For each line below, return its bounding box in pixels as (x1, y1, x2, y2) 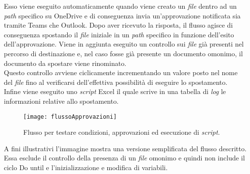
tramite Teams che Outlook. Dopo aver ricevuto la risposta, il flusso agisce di (4, 20, 233, 30)
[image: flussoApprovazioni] (23, 113, 117, 120)
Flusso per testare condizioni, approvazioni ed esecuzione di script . (23, 127, 220, 137)
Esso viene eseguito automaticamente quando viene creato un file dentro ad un (4, 1, 237, 11)
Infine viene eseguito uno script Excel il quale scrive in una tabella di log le (4, 86, 226, 96)
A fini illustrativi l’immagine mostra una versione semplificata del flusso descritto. (4, 143, 247, 153)
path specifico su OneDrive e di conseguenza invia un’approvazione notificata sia (4, 10, 241, 20)
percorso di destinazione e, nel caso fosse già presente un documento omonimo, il (4, 48, 243, 58)
